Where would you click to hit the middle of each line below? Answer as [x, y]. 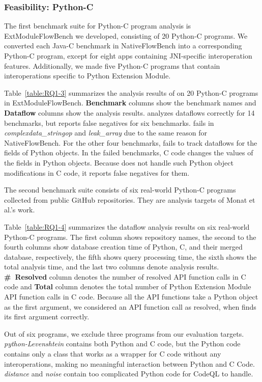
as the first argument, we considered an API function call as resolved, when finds [130, 306]
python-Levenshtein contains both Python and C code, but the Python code [122, 344]
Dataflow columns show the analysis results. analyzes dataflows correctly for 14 [129, 112]
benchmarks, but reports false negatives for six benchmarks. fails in [109, 122]
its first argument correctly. [47, 317]
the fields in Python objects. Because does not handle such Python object [119, 162]
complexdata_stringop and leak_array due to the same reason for [106, 133]
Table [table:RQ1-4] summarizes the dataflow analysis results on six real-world [127, 226]
